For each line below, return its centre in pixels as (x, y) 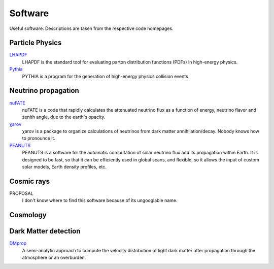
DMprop (18, 243)
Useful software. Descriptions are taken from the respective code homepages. (91, 28)
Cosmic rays (30, 181)
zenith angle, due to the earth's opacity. (64, 117)
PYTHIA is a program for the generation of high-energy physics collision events (105, 76)
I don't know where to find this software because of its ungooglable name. (100, 200)
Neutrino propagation (44, 91)
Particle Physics (36, 43)
